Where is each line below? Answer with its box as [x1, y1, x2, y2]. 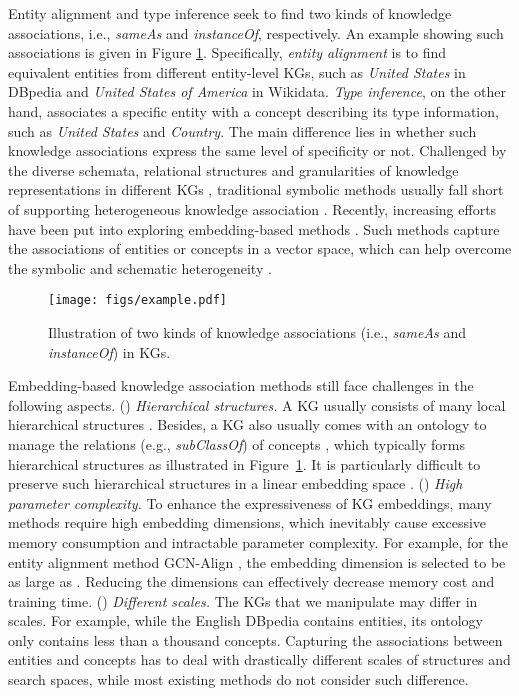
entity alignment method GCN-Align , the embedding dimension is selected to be [8, 551, 506, 572]
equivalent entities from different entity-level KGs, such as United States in [8, 61, 466, 82]
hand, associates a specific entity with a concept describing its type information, [8, 100, 499, 121]
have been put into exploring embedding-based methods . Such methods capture [8, 218, 500, 239]
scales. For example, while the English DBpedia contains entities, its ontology [8, 610, 483, 631]
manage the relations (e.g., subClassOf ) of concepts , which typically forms [8, 433, 465, 454]
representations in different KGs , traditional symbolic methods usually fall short [8, 179, 504, 200]
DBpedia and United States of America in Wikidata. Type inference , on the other [8, 81, 506, 102]
